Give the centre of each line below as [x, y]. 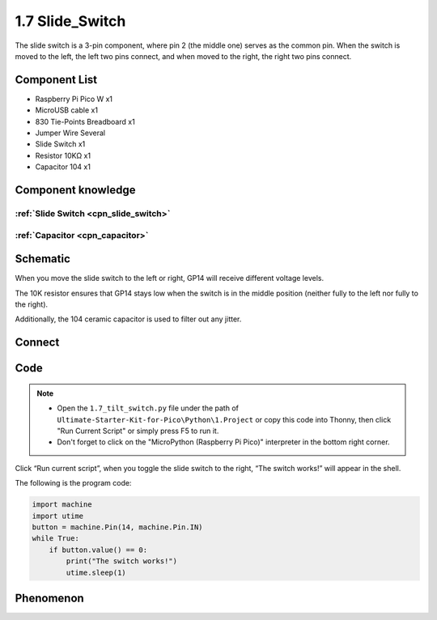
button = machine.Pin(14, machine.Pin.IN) [117, 527]
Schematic [42, 259]
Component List [56, 80]
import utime [58, 516]
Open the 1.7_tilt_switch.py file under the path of [148, 408]
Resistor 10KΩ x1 [63, 155]
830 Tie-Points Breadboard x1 [85, 121]
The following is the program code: [73, 483]
